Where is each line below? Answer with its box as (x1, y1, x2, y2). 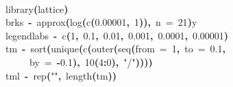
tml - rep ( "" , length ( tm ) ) (5, 68, 117, 82)
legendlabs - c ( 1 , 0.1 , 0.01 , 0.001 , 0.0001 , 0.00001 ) (5, 28, 229, 42)
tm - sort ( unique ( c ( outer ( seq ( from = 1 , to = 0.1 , (5, 41, 225, 56)
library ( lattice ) (5, 1, 69, 16)
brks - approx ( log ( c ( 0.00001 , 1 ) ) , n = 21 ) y (5, 15, 197, 29)
